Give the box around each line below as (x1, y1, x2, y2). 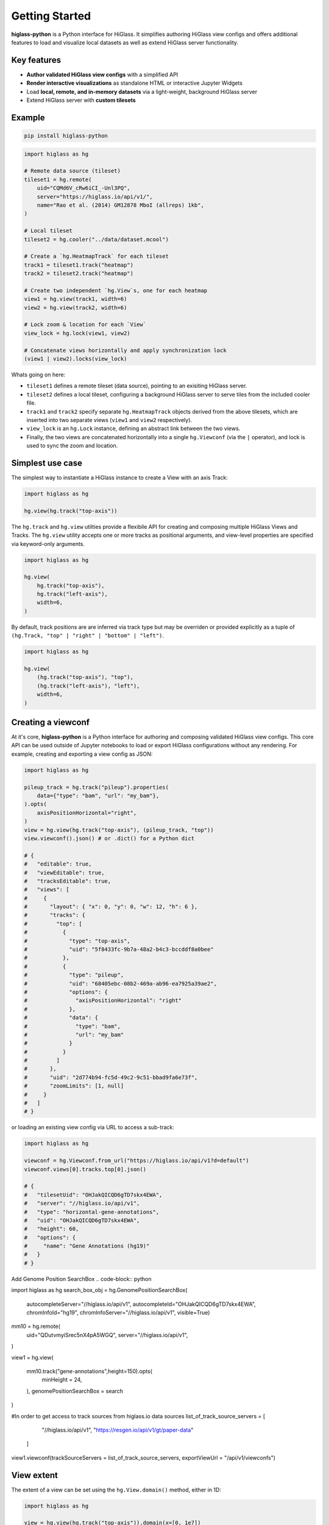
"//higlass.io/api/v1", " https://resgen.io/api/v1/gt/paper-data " (41, 1426, 194, 1433)
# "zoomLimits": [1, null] (24, 1083, 124, 1089)
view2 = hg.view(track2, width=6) (24, 304, 127, 311)
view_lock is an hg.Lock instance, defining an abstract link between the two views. (26, 425, 241, 432)
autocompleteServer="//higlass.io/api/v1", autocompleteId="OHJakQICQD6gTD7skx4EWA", (26, 1300, 256, 1308)
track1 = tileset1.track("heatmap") (24, 261, 134, 268)
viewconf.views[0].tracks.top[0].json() (24, 1166, 146, 1172)
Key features (11, 55, 61, 65)
